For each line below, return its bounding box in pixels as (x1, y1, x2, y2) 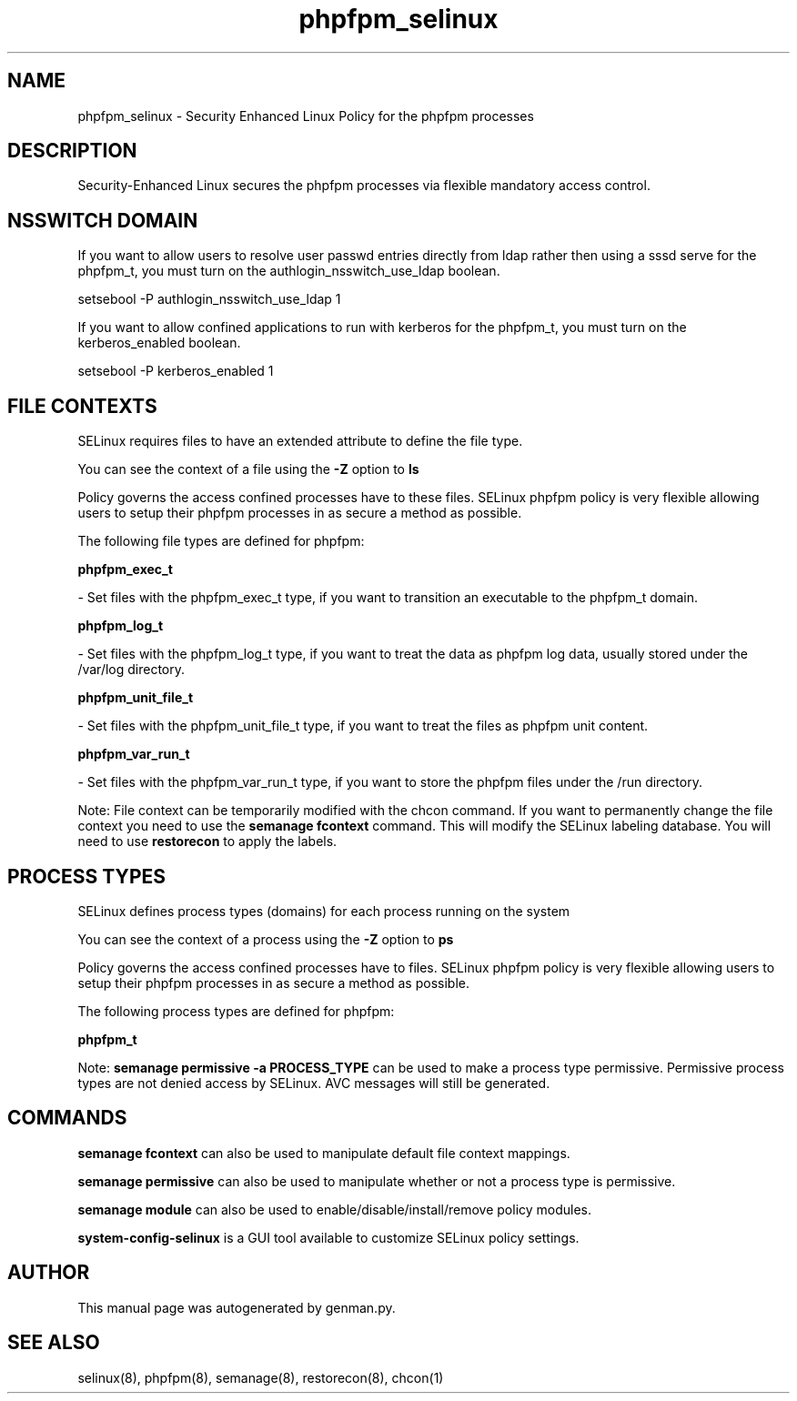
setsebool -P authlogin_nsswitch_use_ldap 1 (77, 291, 341, 307)
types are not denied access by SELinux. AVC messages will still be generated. (77, 1074, 550, 1091)
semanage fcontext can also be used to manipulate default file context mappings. (77, 1144, 570, 1161)
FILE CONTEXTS (7, 394, 157, 418)
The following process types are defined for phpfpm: (77, 1003, 395, 1019)
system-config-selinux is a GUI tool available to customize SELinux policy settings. (77, 1229, 580, 1245)
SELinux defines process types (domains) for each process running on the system (77, 902, 570, 919)
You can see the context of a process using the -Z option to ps (77, 931, 454, 947)
